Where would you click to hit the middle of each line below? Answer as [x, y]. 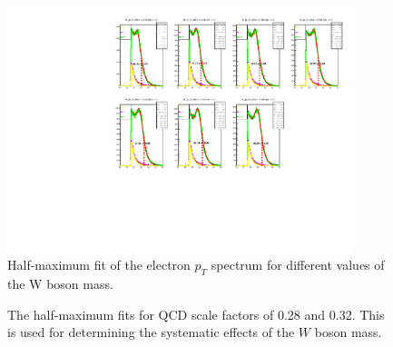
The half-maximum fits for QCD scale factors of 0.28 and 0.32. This [196, 314]
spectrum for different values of [298, 265]
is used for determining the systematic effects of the [151, 332]
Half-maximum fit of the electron [99, 265]
